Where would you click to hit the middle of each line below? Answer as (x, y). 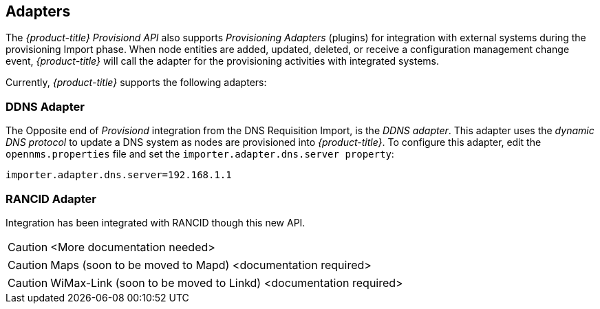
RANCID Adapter (51, 199)
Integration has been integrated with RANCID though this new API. (156, 222)
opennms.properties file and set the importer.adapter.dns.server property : (200, 154)
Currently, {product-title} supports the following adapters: (136, 83)
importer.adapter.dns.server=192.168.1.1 (119, 175)
